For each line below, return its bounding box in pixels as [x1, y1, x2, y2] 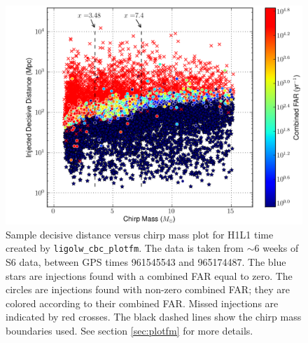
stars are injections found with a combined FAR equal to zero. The [6, 268, 293, 283]
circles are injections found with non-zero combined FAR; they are [6, 282, 290, 297]
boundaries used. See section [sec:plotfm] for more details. [6, 323, 253, 338]
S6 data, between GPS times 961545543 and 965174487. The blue [6, 255, 286, 269]
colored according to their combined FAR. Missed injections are [6, 295, 279, 310]
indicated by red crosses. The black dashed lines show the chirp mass [6, 309, 302, 324]
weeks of [262, 241, 299, 255]
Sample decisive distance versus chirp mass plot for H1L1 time [6, 227, 274, 241]
